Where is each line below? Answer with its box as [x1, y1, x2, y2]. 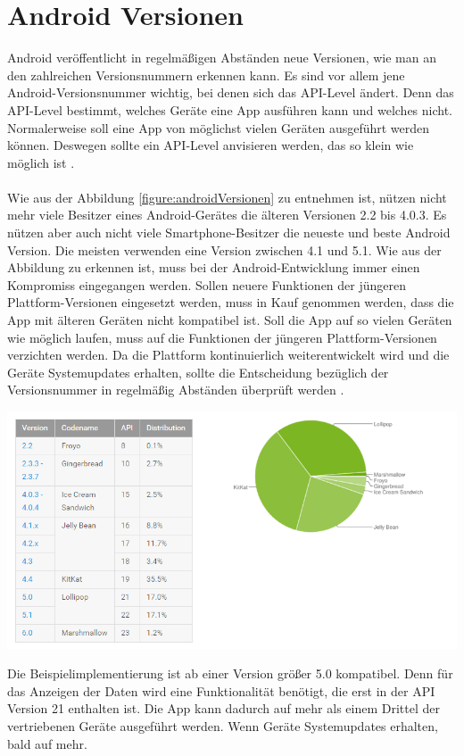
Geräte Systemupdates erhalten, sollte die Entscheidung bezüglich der [7, 362, 389, 381]
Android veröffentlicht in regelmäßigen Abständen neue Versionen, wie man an [7, 48, 436, 67]
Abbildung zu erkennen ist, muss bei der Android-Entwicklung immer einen [7, 258, 420, 277]
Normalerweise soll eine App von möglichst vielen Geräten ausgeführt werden [7, 118, 430, 137]
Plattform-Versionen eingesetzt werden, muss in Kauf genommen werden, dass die [7, 293, 454, 312]
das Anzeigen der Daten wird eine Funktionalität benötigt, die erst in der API [7, 681, 435, 700]
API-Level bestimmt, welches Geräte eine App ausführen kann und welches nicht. [7, 100, 452, 119]
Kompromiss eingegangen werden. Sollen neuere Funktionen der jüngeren [7, 275, 407, 294]
